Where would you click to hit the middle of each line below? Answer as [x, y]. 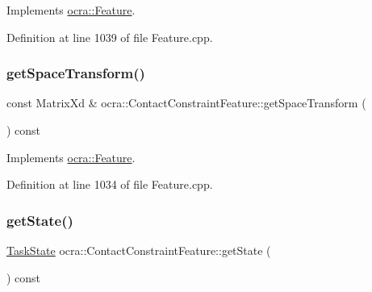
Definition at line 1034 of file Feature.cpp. [110, 184]
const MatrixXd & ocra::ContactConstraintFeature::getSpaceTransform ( [186, 103]
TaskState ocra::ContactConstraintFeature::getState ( [139, 250]
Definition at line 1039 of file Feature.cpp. [110, 37]
